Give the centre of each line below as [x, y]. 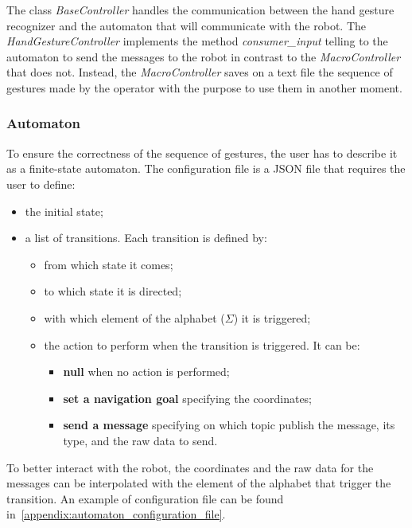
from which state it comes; [109, 264]
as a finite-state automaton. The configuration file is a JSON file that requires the [206, 168]
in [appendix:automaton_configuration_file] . [116, 514]
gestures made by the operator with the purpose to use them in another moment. [204, 87]
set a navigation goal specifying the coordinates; [188, 398]
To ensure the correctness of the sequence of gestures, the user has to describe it [202, 153]
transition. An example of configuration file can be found [145, 498]
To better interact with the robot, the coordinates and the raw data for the [190, 467]
